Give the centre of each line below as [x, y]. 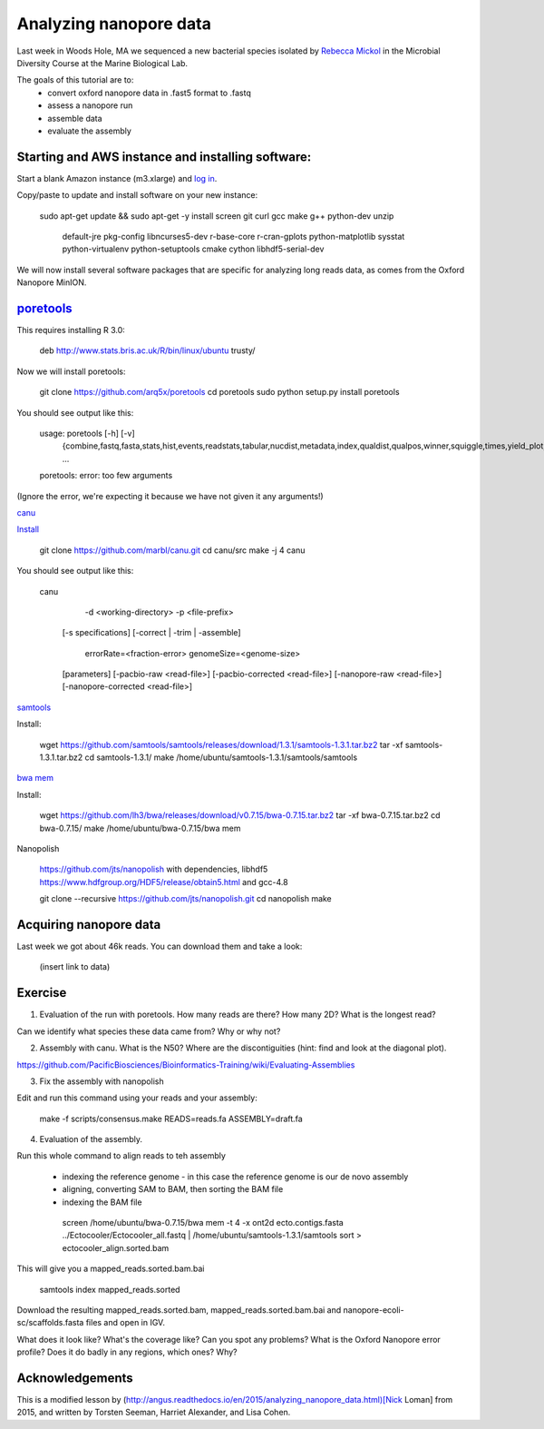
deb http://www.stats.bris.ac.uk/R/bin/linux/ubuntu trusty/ [147, 350]
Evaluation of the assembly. [91, 1139]
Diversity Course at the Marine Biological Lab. [102, 63]
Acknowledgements [75, 1378]
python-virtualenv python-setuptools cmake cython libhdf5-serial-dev [193, 249]
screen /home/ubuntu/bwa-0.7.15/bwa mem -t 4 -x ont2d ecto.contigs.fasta [203, 1223]
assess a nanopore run [90, 105]
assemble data [75, 118]
